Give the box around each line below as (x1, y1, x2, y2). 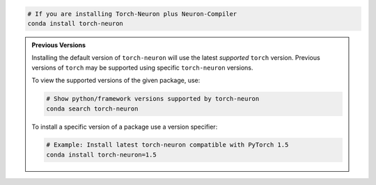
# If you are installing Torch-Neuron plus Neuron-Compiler (27, 10, 237, 17)
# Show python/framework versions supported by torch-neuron (46, 95, 260, 103)
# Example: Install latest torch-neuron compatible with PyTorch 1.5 (46, 141, 289, 149)
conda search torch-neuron (46, 104, 139, 113)
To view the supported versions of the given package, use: (31, 77, 201, 85)
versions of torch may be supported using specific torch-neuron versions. (31, 63, 253, 72)
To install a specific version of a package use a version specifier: (31, 122, 218, 131)
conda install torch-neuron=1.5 (46, 150, 157, 159)
